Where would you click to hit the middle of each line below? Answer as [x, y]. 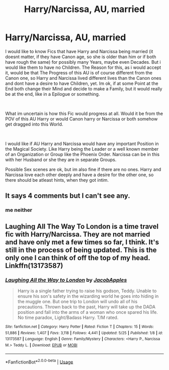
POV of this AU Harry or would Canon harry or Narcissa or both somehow [81, 118]
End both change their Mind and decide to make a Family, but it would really [84, 88]
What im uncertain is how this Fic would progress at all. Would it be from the [84, 113]
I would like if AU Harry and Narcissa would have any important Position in [82, 144]
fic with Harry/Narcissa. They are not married [78, 234]
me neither [19, 210]
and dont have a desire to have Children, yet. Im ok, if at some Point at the [82, 83]
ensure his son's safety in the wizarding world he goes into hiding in [88, 296]
